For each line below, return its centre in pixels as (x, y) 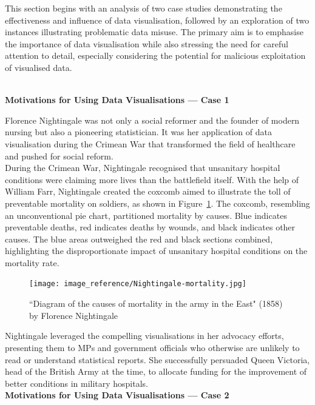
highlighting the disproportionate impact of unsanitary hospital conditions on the (156, 251)
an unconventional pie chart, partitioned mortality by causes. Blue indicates (146, 215)
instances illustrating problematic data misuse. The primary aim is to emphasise (154, 32)
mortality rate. (32, 262)
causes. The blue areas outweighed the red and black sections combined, (139, 239)
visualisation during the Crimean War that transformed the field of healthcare (150, 143)
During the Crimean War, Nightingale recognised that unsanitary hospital (143, 168)
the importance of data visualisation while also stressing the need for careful (147, 43)
